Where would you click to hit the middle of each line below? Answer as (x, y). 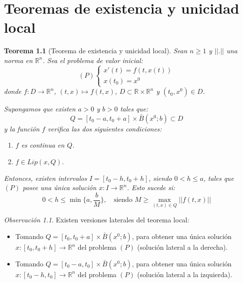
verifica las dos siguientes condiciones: (105, 128)
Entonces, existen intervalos (46, 178)
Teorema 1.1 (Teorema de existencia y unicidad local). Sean (96, 51)
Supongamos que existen (40, 109)
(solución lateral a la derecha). (182, 247)
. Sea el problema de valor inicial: (93, 60)
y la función (22, 128)
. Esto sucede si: (151, 187)
